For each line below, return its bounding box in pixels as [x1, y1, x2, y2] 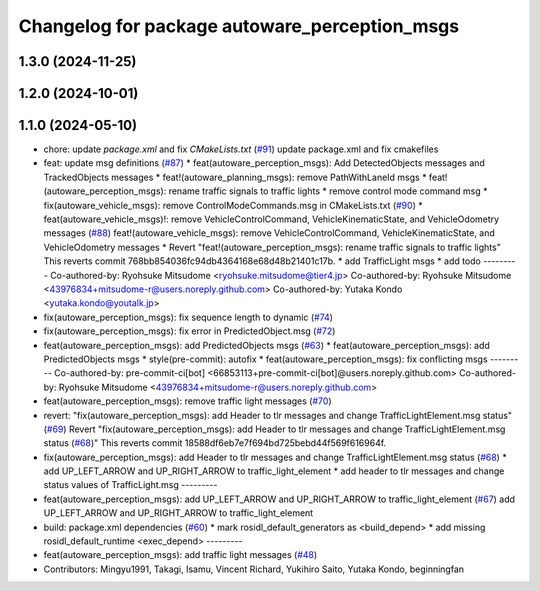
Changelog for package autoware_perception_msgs [18, 15, 460, 37]
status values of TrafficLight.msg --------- [43, 479, 218, 491]
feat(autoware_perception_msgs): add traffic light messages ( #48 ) [43, 549, 318, 561]
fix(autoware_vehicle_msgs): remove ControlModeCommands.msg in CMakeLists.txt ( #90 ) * [43, 199, 424, 211]
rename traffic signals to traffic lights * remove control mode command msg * [168, 185, 489, 197]
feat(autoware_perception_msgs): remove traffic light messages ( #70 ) [43, 395, 332, 407]
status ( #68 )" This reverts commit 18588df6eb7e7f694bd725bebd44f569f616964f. [43, 437, 387, 449]
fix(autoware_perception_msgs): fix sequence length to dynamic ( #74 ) [43, 311, 334, 323]
